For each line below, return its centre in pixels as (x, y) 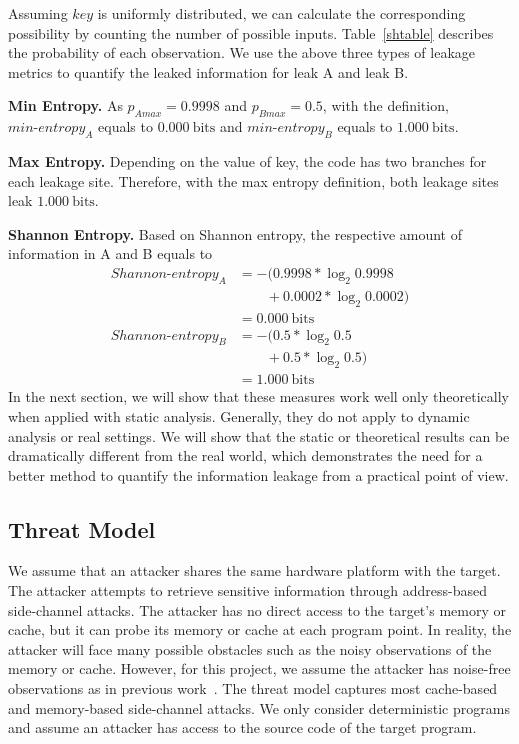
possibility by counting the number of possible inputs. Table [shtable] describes (251, 32)
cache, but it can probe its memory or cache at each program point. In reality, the (260, 629)
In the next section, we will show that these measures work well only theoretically (258, 396)
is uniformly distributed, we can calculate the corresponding (281, 13)
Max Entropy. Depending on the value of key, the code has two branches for (247, 160)
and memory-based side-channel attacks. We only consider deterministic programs (259, 707)
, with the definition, (385, 105)
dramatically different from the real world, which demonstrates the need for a (245, 455)
